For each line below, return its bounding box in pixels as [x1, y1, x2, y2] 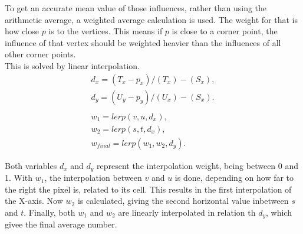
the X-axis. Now [5, 194, 63, 207]
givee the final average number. [5, 218, 117, 230]
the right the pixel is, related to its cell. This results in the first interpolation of [5, 183, 292, 195]
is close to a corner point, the [172, 25, 278, 37]
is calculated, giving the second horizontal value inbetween [77, 194, 289, 207]
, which [266, 206, 292, 218]
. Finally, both [24, 206, 75, 218]
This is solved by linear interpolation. [5, 59, 140, 71]
